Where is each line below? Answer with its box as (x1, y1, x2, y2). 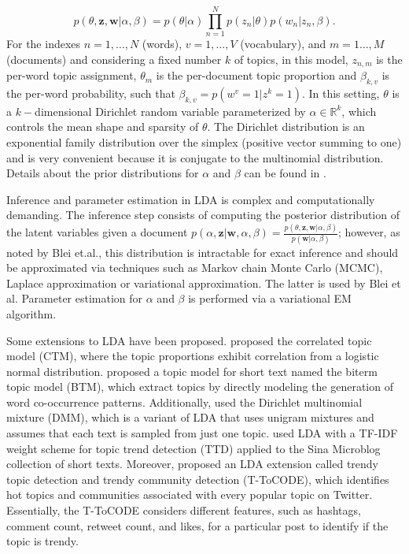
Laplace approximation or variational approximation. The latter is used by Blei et (6, 274, 401, 291)
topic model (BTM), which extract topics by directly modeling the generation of (6, 378, 393, 395)
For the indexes (6, 35, 81, 52)
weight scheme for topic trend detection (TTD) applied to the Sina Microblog (6, 440, 381, 456)
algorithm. (6, 305, 57, 322)
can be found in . (244, 165, 326, 181)
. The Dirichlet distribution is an (207, 118, 365, 135)
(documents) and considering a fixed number (6, 50, 222, 67)
